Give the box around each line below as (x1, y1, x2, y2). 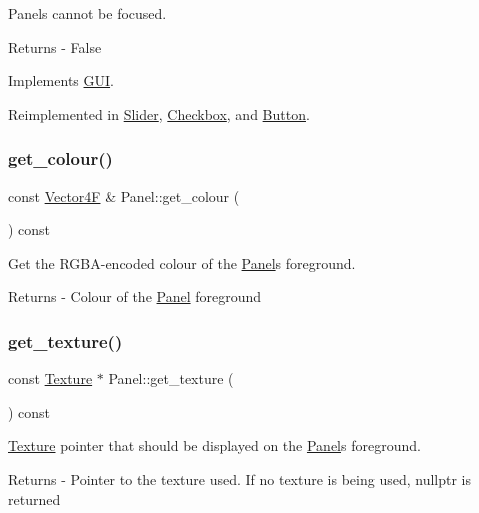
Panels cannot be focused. (8, 3, 167, 23)
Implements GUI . (8, 70, 114, 91)
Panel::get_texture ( (108, 368, 234, 389)
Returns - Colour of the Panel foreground (8, 286, 262, 307)
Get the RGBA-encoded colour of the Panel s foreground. (8, 252, 356, 273)
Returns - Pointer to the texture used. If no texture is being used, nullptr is (8, 468, 471, 489)
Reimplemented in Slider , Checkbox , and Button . (8, 103, 310, 124)
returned (8, 488, 61, 509)
